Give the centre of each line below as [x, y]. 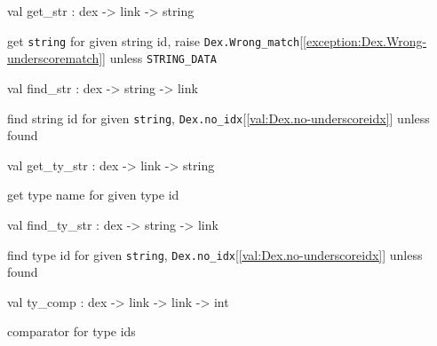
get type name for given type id [93, 195]
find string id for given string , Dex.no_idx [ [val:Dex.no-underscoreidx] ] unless [218, 118]
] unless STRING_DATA [159, 58]
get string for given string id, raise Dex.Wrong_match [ [155, 40]
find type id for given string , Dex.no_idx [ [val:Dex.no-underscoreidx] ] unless [215, 254]
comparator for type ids [72, 331]
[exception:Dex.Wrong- [365, 40]
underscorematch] [55, 58]
